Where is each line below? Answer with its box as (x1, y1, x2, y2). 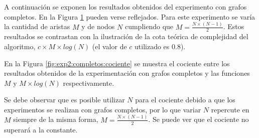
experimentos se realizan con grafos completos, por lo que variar (4, 104, 201, 114)
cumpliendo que (124, 21, 174, 32)
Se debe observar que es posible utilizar (4, 94, 125, 105)
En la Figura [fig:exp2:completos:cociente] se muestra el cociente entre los (4, 58, 230, 68)
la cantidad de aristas (4, 21, 70, 32)
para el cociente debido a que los (135, 94, 235, 105)
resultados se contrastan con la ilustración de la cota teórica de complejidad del (4, 31, 248, 42)
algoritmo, (4, 41, 36, 51)
